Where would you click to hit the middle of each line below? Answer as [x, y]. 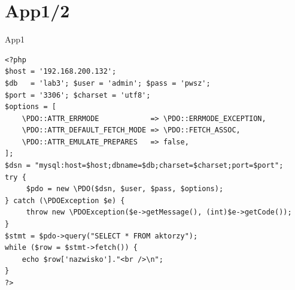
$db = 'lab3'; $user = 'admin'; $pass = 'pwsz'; [108, 83]
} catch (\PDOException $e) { [65, 200]
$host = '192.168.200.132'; [61, 72]
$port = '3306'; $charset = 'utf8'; [78, 95]
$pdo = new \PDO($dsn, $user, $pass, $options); [125, 189]
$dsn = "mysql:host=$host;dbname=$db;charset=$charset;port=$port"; [144, 166]
